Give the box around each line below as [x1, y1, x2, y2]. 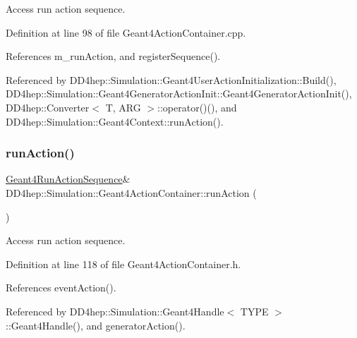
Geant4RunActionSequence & [6, 171, 131, 186]
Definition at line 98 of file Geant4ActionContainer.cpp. [6, 25, 246, 40]
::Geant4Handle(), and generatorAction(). [6, 318, 186, 332]
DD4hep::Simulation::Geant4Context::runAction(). [6, 114, 224, 128]
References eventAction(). [6, 280, 116, 295]
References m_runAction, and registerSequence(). [6, 49, 221, 64]
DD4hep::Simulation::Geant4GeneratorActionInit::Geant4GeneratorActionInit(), [6, 86, 352, 101]
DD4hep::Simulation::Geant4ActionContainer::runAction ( [6, 185, 257, 200]
